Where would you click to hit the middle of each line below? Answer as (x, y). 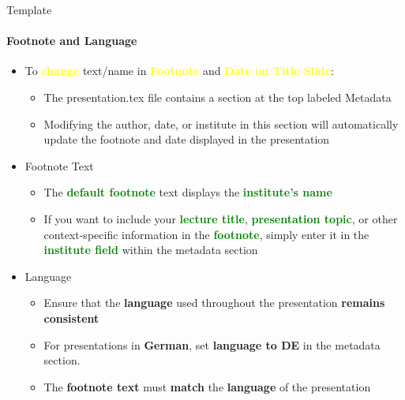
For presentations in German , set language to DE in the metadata (212, 344)
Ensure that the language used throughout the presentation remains (214, 303)
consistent (71, 318)
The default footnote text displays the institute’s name (188, 192)
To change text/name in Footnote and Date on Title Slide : (180, 71)
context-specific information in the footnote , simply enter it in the (206, 234)
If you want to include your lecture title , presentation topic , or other (221, 218)
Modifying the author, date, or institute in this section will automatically (221, 123)
